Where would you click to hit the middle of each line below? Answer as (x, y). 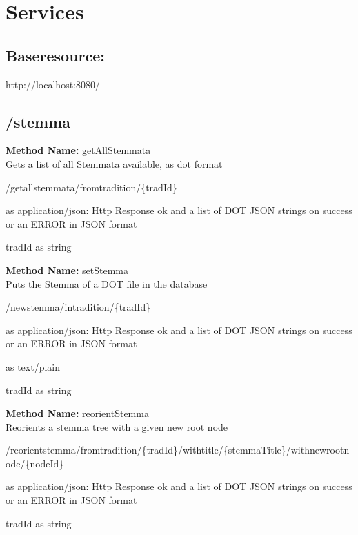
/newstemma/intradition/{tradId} (78, 307)
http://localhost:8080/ (53, 84)
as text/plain (33, 366)
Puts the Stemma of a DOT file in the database (107, 283)
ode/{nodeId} (35, 463)
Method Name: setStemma (67, 270)
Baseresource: (56, 55)
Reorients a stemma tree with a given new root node (117, 426)
